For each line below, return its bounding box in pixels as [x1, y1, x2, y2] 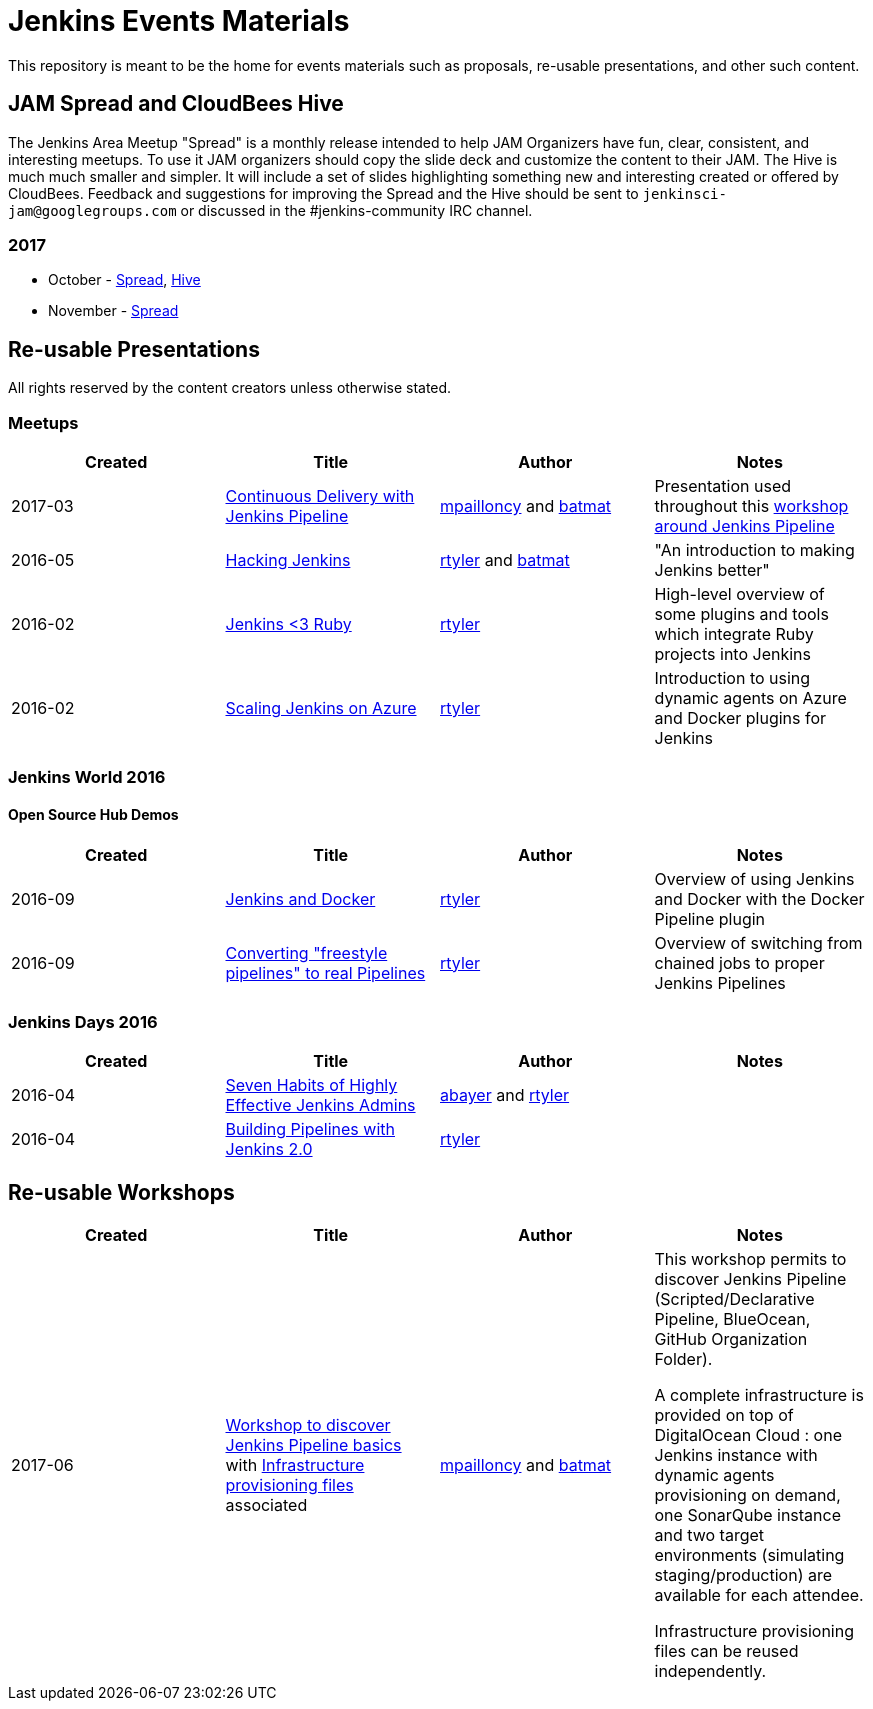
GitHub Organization [654, 1329, 808, 1350]
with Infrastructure [225, 1455, 365, 1476]
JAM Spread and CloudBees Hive [8, 91, 344, 117]
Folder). [654, 1349, 713, 1370]
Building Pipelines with [225, 1119, 395, 1140]
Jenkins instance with [654, 1445, 818, 1466]
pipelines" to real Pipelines [225, 962, 426, 983]
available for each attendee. [654, 1585, 864, 1606]
